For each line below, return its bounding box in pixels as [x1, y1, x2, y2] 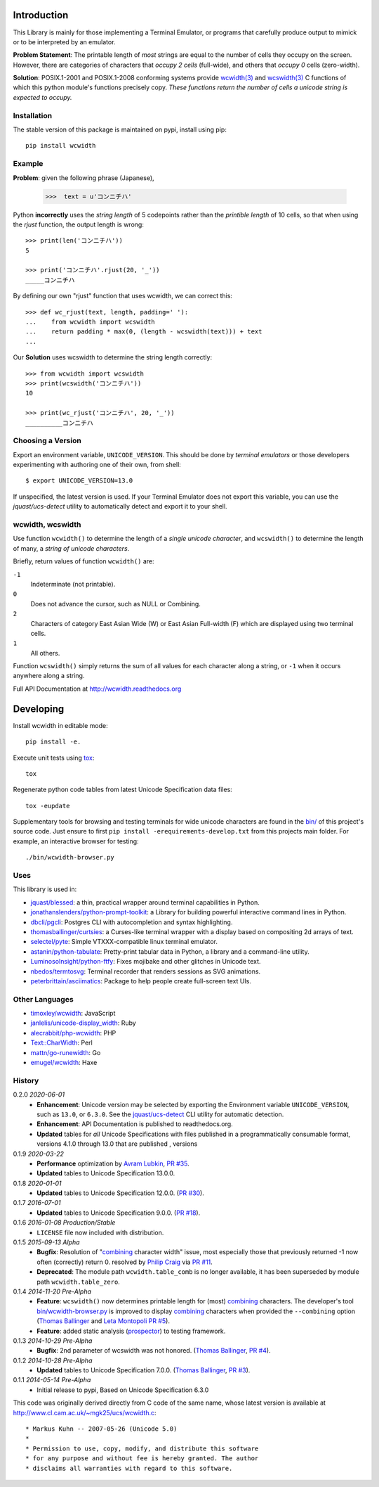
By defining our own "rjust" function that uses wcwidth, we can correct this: [13, 292, 233, 300]
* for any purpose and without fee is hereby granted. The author [25, 1455, 259, 1462]
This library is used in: [13, 885, 77, 893]
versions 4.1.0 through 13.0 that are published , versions [36, 1140, 198, 1148]
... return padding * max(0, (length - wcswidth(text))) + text [25, 328, 262, 336]
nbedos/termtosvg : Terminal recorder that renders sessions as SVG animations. [30, 967, 261, 976]
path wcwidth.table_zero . [36, 1277, 121, 1286]
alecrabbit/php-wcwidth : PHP [30, 1028, 117, 1037]
